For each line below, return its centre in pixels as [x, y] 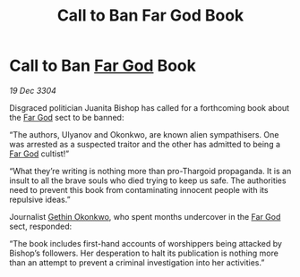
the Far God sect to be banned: [67, 117]
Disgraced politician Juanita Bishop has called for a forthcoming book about [149, 107]
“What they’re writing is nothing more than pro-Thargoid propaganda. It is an [150, 171]
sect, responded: [41, 226]
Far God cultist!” [39, 154]
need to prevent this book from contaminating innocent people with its [139, 189]
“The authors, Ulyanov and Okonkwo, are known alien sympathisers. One [144, 134]
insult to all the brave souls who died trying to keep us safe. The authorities [148, 180]
